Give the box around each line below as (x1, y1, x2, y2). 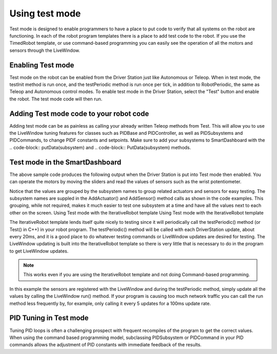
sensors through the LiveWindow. (9, 47, 81, 54)
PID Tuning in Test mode (9, 314, 89, 323)
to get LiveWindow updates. (9, 247, 69, 254)
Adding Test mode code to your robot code (9, 109, 149, 118)
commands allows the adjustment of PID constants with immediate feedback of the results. (9, 342, 202, 348)
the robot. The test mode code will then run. (9, 96, 103, 102)
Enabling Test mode (9, 61, 74, 69)
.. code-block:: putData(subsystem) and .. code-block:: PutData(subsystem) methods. (9, 144, 191, 150)
